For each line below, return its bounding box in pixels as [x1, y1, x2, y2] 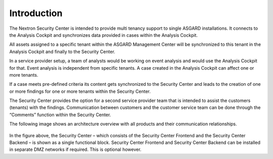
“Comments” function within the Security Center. [9, 112, 111, 118]
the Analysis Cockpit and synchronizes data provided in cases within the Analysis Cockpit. [9, 32, 198, 38]
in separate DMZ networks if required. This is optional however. [9, 146, 142, 152]
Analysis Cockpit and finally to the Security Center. [9, 48, 116, 55]
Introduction [9, 8, 63, 19]
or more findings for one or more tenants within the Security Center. [9, 88, 151, 94]
